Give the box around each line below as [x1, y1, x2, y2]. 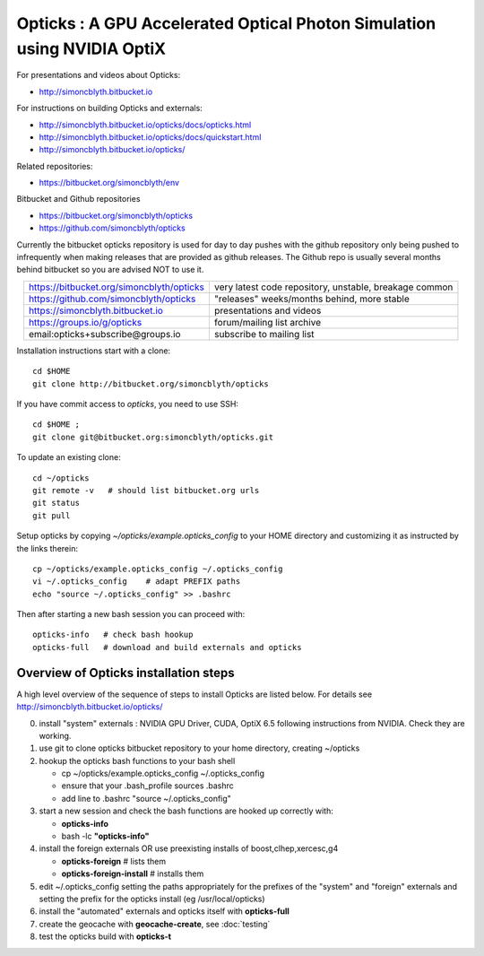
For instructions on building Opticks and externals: [16, 103, 203, 114]
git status [32, 498, 81, 508]
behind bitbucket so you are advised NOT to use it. [16, 265, 204, 275]
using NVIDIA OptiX [16, 39, 166, 58]
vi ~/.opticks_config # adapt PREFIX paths [32, 577, 241, 587]
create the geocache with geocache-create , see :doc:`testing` [39, 918, 271, 929]
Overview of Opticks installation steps [16, 665, 235, 681]
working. [39, 730, 72, 741]
